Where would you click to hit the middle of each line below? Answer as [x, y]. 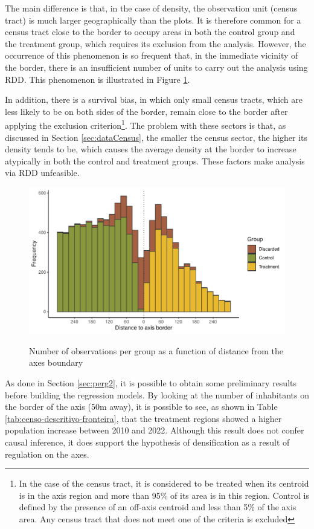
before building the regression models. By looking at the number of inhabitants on [157, 394]
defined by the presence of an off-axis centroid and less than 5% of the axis [158, 507]
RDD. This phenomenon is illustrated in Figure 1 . [98, 79]
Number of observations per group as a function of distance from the [156, 350]
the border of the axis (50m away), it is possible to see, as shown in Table [141, 407]
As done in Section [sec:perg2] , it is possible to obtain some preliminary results [151, 382]
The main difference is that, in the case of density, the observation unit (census [151, 8]
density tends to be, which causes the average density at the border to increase [151, 149]
